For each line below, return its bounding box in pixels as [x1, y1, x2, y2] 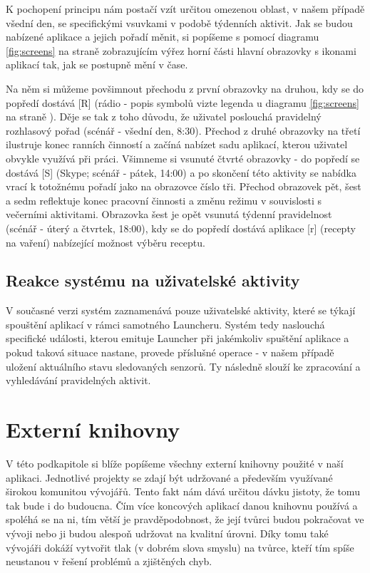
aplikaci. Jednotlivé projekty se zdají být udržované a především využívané [6, 470, 333, 485]
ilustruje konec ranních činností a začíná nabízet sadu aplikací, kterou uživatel [6, 137, 348, 152]
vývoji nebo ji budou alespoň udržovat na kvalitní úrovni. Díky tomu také [6, 525, 329, 540]
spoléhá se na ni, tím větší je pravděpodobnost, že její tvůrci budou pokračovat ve [6, 512, 364, 527]
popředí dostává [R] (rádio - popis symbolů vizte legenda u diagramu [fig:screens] [6, 95, 359, 110]
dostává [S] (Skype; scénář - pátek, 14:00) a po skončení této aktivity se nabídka [6, 165, 356, 180]
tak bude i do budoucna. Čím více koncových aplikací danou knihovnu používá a [6, 497, 358, 512]
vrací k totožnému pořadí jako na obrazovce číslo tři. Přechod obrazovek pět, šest [6, 179, 361, 194]
